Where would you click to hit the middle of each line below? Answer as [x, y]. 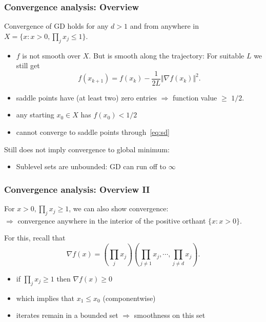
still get [28, 65]
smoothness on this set [170, 315]
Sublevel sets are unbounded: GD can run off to [91, 166]
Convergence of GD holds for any [56, 26]
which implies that [45, 298]
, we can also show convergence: [119, 208]
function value [195, 97]
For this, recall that [35, 238]
